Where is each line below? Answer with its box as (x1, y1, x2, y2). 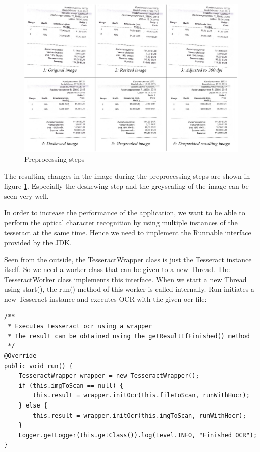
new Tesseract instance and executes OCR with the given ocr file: (4, 294, 207, 304)
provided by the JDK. (4, 237, 72, 248)
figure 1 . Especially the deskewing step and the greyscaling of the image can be (4, 180, 249, 191)
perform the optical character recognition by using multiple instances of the (4, 217, 238, 228)
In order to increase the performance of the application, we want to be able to (4, 207, 245, 218)
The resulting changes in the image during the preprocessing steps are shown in (4, 170, 250, 181)
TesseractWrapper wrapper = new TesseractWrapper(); (18, 372, 199, 380)
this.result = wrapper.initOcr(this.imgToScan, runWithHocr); (33, 412, 246, 419)
